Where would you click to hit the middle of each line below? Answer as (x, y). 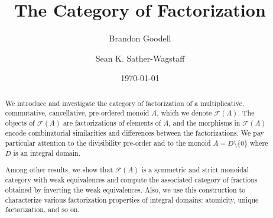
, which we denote (184, 113)
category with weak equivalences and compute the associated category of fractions (131, 180)
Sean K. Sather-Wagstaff (140, 58)
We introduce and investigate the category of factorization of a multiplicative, (125, 103)
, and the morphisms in (204, 123)
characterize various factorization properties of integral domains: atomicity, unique (132, 199)
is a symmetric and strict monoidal (195, 170)
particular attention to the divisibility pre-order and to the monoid (108, 143)
